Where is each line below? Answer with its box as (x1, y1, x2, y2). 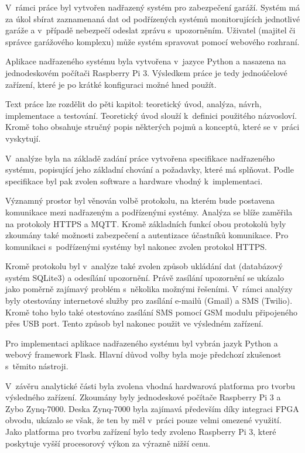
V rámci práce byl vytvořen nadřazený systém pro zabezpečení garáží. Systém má (5, 1, 300, 13)
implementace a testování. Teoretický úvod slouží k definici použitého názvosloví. (5, 109, 297, 121)
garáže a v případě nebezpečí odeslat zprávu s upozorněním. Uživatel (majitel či (5, 24, 296, 36)
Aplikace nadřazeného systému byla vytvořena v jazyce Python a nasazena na (5, 55, 286, 67)
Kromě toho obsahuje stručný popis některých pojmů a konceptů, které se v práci (5, 121, 300, 133)
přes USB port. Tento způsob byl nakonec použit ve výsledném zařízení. (5, 317, 263, 330)
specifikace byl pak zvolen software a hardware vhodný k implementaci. (5, 174, 263, 187)
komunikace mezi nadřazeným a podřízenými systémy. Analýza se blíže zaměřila (5, 205, 293, 218)
